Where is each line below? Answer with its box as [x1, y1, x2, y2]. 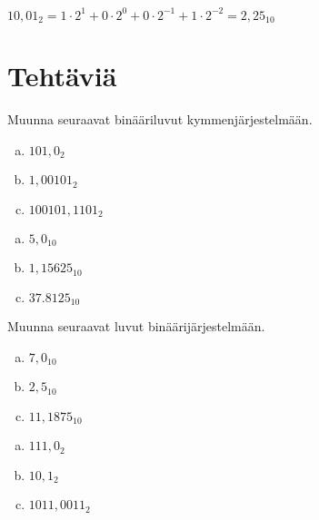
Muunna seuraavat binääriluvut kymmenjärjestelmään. [7, 110, 313, 129]
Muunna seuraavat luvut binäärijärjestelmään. [7, 317, 265, 336]
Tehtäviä [7, 57, 117, 94]
